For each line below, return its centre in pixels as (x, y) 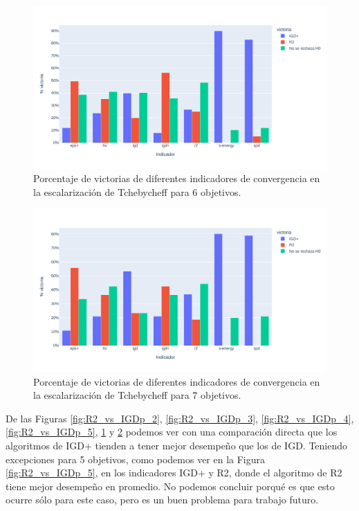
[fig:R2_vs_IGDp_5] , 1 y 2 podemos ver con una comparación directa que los (172, 432)
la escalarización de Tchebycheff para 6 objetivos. (137, 191)
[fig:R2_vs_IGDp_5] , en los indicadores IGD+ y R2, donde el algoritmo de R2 (174, 473)
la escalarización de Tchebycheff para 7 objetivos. (137, 395)
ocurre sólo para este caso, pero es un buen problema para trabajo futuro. (162, 500)
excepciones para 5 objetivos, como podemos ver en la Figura (136, 459)
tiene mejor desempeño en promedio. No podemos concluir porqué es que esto (170, 486)
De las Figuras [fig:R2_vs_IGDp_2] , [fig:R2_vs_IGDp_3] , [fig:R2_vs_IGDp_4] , (180, 418)
